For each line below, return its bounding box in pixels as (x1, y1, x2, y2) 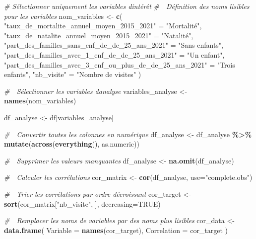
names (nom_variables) (4, 95, 76, 106)
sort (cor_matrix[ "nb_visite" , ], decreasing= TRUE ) (4, 198, 161, 209)
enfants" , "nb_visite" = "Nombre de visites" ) (4, 69, 141, 80)
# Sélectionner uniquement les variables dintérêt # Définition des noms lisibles (4, 1, 250, 11)
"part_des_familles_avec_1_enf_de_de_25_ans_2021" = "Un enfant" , (4, 49, 225, 60)
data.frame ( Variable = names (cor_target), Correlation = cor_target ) (4, 225, 228, 235)
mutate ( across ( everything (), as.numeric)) (4, 139, 139, 149)
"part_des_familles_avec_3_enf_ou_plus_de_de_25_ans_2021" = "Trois (4, 59, 235, 70)
